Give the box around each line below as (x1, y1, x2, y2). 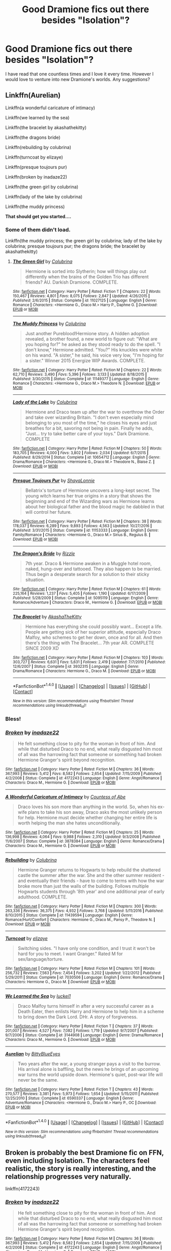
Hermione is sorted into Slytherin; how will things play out (25, 268, 147, 274)
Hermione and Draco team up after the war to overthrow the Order (25, 409, 165, 415)
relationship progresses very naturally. (5, 1172, 131, 1181)
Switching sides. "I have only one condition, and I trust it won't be (17, 945, 155, 952)
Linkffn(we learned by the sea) (5, 114, 70, 120)
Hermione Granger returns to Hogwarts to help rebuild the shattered (17, 867, 161, 873)
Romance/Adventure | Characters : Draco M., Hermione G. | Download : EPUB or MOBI (12, 600, 163, 605)
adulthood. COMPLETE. (17, 894, 68, 900)
